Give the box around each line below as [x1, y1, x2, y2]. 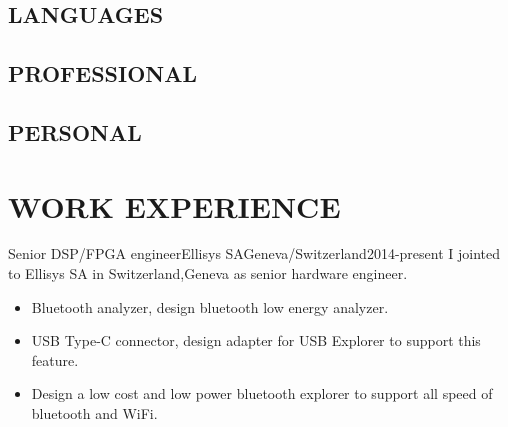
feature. [31, 349, 79, 370]
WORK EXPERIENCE [8, 185, 341, 226]
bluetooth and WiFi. [31, 403, 158, 424]
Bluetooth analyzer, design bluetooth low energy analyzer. [31, 296, 389, 317]
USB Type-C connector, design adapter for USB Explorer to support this [31, 330, 481, 351]
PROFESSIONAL [8, 58, 197, 89]
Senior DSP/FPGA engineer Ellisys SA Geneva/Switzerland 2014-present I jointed [8, 243, 501, 264]
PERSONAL [8, 116, 142, 147]
